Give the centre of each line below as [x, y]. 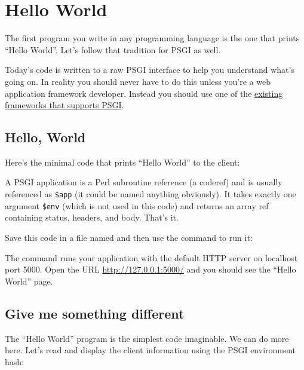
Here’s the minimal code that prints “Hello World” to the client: [122, 162]
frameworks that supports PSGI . [65, 105]
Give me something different [95, 313]
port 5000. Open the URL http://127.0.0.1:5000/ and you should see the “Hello [151, 269]
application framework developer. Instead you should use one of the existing [144, 93]
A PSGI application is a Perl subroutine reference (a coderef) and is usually [144, 182]
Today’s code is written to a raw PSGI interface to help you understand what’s [150, 70]
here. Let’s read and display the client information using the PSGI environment [151, 350]
